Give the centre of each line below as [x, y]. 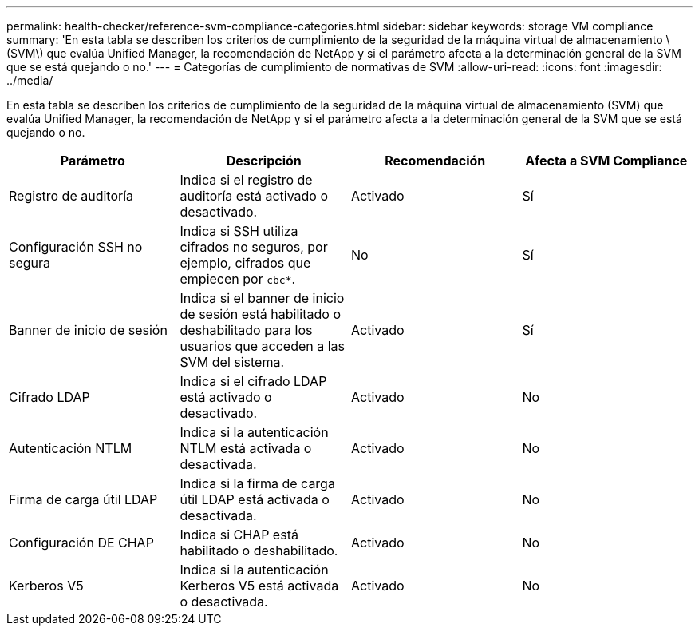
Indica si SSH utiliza [239, 231]
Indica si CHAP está [239, 535]
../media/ [30, 80]
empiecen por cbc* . [238, 279]
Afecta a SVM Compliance [606, 161]
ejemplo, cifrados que [245, 263]
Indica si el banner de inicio [262, 298]
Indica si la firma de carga [257, 483]
